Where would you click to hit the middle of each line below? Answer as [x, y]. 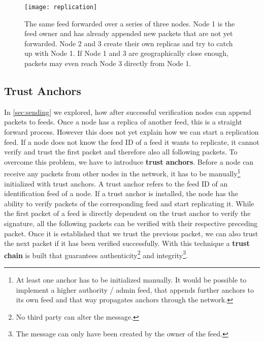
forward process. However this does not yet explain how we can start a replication [131, 132]
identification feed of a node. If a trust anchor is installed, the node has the [121, 193]
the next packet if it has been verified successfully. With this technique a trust [127, 243]
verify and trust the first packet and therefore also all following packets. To [121, 152]
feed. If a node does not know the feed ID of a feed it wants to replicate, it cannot [132, 142]
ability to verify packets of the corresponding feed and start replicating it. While [129, 203]
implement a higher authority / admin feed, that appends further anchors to [135, 289]
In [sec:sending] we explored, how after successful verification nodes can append [128, 112]
